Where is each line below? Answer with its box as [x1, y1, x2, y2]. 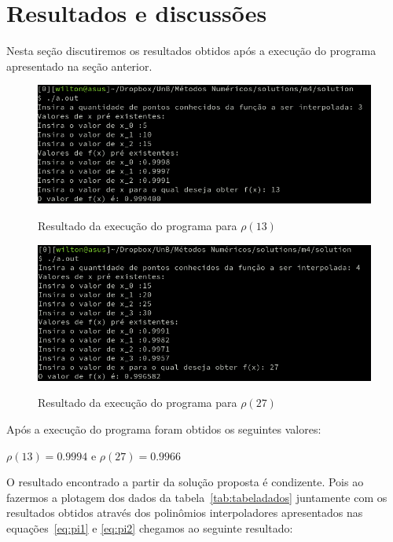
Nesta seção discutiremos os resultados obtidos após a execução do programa [6, 42, 376, 59]
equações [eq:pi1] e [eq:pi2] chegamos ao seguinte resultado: [6, 520, 293, 536]
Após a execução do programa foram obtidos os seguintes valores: [6, 421, 321, 438]
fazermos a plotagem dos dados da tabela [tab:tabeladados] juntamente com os [6, 489, 387, 505]
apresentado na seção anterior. [6, 57, 152, 74]
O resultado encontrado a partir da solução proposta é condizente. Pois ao [6, 474, 364, 490]
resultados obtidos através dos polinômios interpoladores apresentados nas [6, 504, 363, 521]
